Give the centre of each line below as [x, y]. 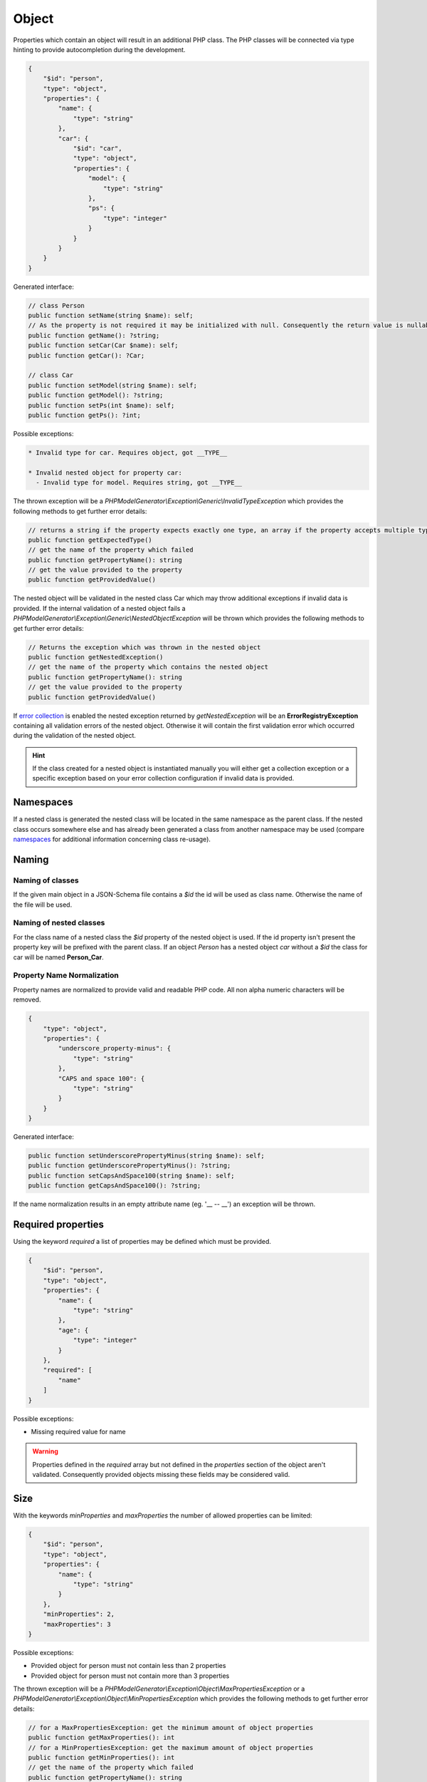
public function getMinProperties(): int [101, 1757]
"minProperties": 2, [79, 1614]
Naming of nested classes [59, 923]
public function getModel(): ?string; [96, 395]
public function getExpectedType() [90, 540]
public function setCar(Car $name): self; [103, 345]
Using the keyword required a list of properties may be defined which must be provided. [142, 1242]
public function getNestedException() [96, 657]
